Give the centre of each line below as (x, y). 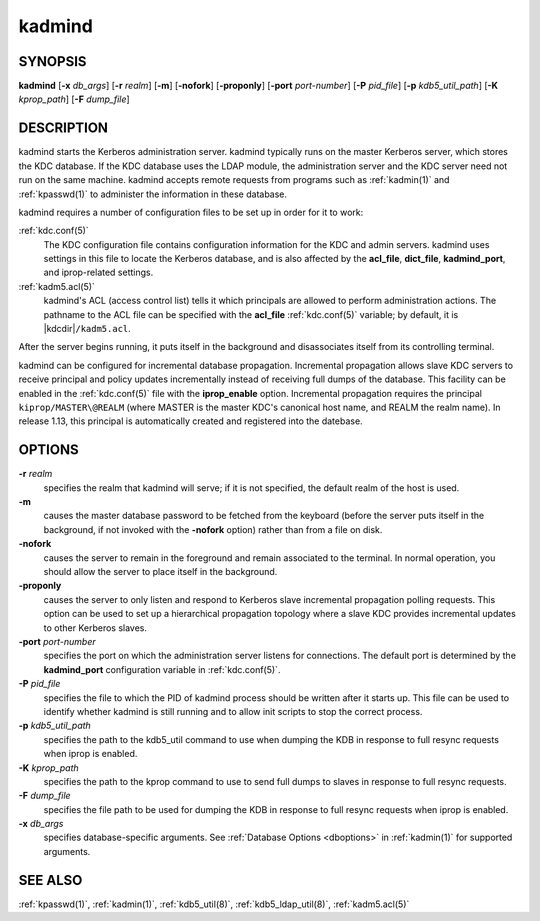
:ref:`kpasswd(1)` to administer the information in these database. (153, 194)
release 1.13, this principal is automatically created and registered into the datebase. (191, 421)
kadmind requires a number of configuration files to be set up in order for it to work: (191, 212)
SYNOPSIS (52, 61)
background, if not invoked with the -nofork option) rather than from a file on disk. (213, 529)
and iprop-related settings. (98, 272)
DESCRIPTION (63, 128)
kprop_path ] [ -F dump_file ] (74, 99)
